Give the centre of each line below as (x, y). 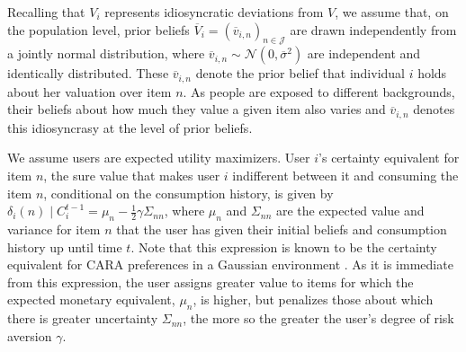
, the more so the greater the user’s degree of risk (318, 318)
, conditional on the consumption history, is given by (188, 193)
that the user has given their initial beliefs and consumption (282, 229)
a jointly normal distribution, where (106, 53)
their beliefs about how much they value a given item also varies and (197, 109)
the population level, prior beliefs (99, 29)
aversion (30, 335)
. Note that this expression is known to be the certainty (284, 246)
